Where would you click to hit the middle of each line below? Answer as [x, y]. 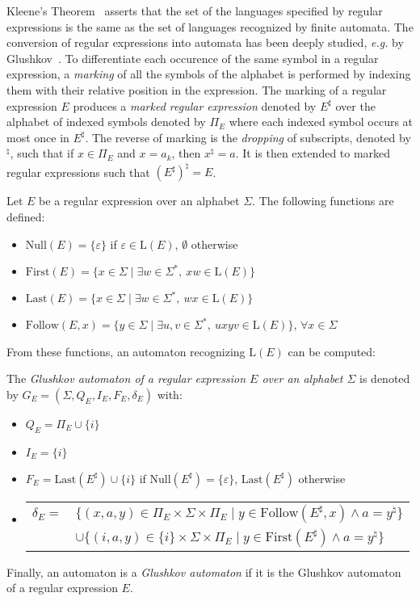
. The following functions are [323, 201]
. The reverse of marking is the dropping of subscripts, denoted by [248, 137]
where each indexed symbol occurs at [321, 122]
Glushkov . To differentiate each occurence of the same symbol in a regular [193, 58]
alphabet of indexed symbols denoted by [106, 122]
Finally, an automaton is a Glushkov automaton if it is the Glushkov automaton [204, 572]
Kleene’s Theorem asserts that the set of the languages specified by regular [195, 11]
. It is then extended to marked [313, 153]
